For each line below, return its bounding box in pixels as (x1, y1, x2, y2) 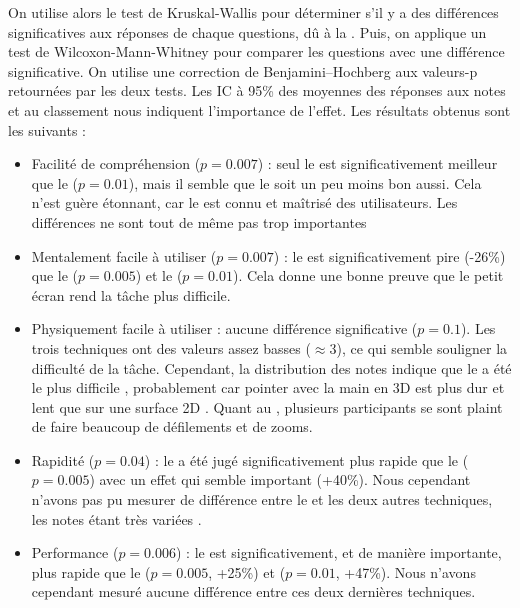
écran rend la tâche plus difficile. (31, 284, 231, 305)
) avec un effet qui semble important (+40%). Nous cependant (89, 469, 471, 490)
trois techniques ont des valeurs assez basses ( (31, 337, 311, 358)
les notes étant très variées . (31, 508, 202, 529)
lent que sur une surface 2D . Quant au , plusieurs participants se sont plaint (31, 396, 503, 417)
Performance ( (31, 542, 119, 563)
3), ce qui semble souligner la (329, 337, 508, 358)
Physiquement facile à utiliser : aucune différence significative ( (31, 318, 418, 339)
